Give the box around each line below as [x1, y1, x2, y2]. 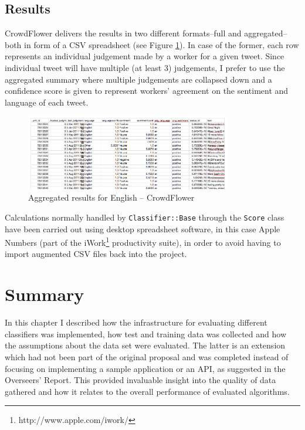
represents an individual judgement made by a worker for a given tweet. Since [5, 50, 284, 62]
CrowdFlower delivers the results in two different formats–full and [5, 27, 242, 39]
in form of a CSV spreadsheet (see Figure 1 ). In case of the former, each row [24, 38, 299, 50]
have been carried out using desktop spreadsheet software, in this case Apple [5, 222, 280, 235]
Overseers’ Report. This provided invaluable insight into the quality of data [5, 374, 276, 386]
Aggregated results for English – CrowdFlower [28, 191, 195, 204]
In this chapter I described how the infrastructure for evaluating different [5, 316, 267, 329]
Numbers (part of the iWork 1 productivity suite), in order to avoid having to [5, 235, 281, 248]
